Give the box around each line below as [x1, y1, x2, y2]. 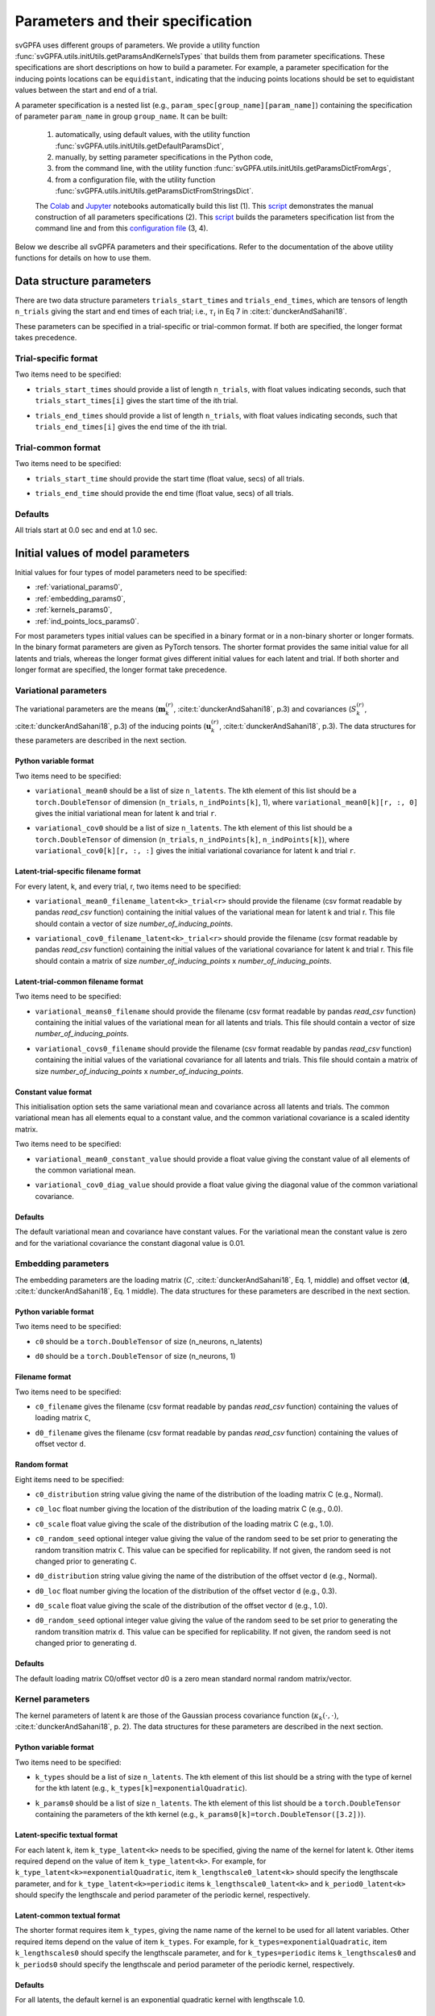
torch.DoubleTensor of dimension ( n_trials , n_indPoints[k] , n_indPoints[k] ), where [35, 835, 350, 844]
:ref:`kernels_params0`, [35, 605, 113, 614]
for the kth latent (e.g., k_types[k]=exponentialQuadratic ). [35, 1783, 247, 1793]
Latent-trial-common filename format [14, 977, 144, 986]
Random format [14, 1460, 68, 1469]
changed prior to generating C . [35, 1556, 137, 1566]
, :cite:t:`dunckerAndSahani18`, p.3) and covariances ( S [173, 704, 357, 714]
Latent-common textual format [14, 1911, 121, 1921]
